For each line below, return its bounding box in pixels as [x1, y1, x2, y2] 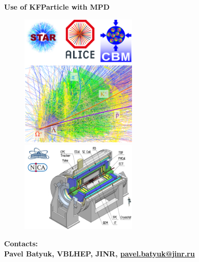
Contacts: [4, 238, 38, 248]
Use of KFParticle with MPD [4, 2, 110, 12]
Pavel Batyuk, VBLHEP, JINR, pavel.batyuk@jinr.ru [4, 248, 195, 258]
